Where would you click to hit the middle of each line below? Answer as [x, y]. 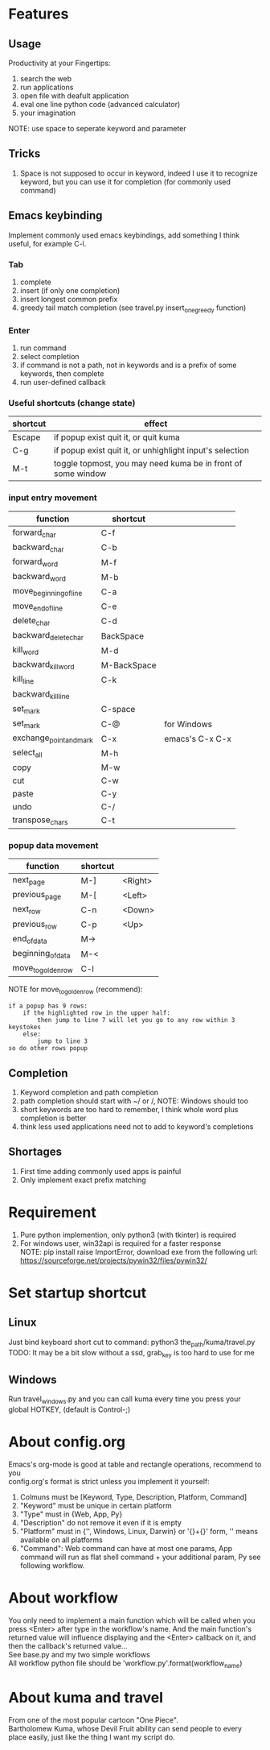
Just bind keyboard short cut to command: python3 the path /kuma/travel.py [132, 1343]
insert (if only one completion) [70, 290]
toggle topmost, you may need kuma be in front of [148, 464]
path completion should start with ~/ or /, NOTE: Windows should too [134, 1101]
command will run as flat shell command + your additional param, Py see [140, 1557]
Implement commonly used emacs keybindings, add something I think [124, 235]
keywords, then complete [62, 374]
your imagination [48, 113]
